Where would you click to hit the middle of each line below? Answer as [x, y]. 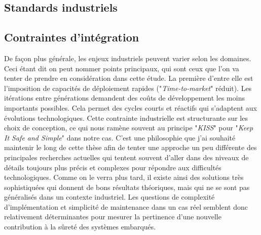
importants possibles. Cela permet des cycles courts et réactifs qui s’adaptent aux [130, 107]
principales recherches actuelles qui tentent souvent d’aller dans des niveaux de [126, 157]
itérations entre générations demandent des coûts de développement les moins [124, 98]
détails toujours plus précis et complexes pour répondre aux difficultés [113, 167]
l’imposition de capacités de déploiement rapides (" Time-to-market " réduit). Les [128, 88]
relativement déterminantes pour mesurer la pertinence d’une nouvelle [113, 217]
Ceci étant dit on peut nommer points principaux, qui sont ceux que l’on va [122, 68]
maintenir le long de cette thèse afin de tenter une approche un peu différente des [130, 147]
